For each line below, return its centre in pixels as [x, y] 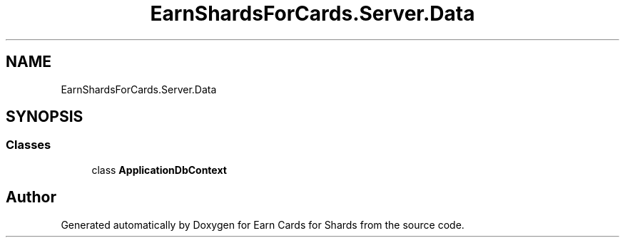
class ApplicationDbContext [159, 170]
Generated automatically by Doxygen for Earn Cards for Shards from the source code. [263, 224]
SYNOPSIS [45, 117]
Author [31, 197]
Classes [29, 145]
